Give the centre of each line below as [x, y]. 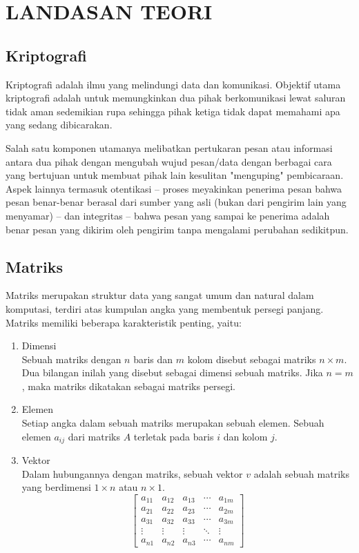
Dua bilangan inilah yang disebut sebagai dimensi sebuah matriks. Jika [172, 372]
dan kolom [245, 436]
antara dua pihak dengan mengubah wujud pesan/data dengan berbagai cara [169, 161]
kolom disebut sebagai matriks [252, 359]
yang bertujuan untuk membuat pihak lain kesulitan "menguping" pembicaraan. [175, 175]
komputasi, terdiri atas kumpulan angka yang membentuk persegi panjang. [165, 308]
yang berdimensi [56, 487]
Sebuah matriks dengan [71, 359]
